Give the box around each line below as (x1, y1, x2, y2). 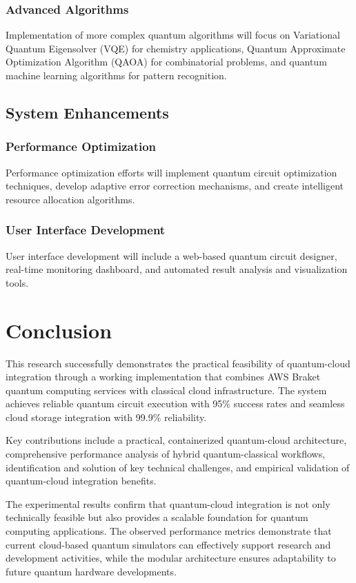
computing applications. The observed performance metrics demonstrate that (6, 524, 332, 538)
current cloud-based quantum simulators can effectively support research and (6, 537, 331, 551)
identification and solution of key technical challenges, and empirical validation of (6, 460, 350, 474)
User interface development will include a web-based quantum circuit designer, (6, 248, 337, 263)
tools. (6, 275, 29, 289)
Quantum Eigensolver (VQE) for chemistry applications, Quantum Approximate (6, 41, 346, 55)
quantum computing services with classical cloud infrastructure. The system (6, 382, 327, 397)
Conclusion (6, 316, 112, 344)
